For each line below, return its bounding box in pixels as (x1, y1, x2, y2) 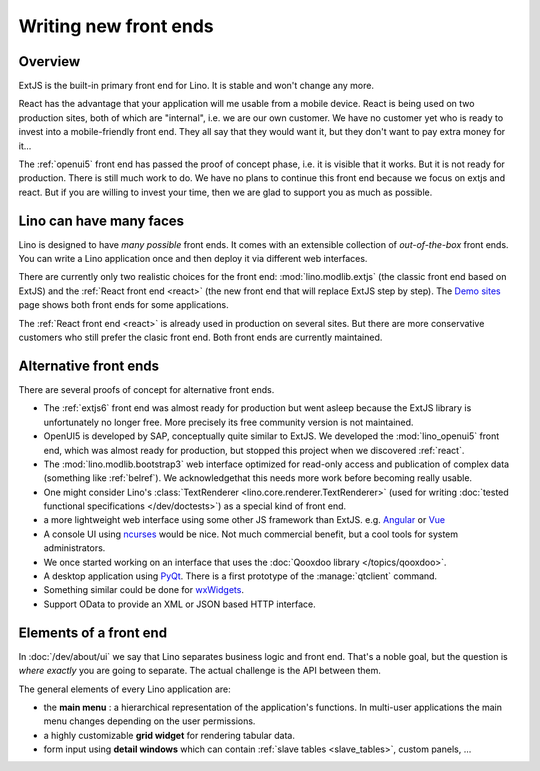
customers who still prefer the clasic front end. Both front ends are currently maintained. (18, 331, 383, 344)
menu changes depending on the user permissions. (43, 715, 256, 727)
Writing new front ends (18, 15, 214, 37)
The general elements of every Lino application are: (18, 683, 232, 695)
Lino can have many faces (18, 212, 185, 229)
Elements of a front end (18, 624, 168, 641)
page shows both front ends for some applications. (18, 299, 229, 311)
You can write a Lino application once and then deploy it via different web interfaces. (18, 253, 368, 265)
